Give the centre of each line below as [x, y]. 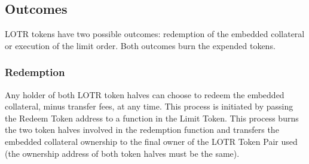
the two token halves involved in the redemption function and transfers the [142, 130]
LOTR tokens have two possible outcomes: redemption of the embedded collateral [155, 34]
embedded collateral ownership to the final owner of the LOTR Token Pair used [151, 141]
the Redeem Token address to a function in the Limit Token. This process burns [152, 118]
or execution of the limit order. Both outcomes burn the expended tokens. [140, 45]
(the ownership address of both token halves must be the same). [122, 153]
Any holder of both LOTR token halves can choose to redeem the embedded [145, 94]
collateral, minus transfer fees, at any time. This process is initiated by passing [149, 106]
